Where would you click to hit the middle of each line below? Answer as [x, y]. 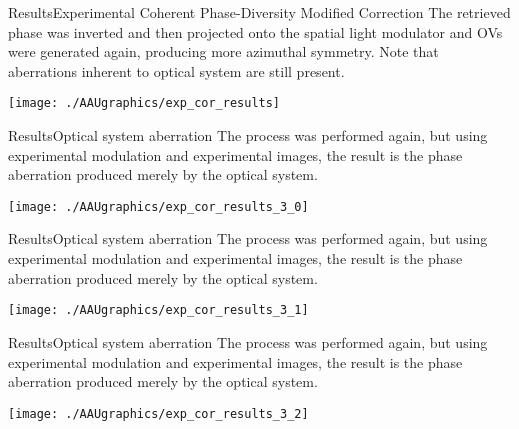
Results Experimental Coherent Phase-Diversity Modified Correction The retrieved [259, 12]
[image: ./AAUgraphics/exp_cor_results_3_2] [158, 413]
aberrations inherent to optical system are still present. [176, 70]
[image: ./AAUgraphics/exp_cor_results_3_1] [158, 310]
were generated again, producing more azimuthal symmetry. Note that [223, 51]
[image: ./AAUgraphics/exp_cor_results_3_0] [158, 206]
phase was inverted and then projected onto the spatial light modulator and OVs [255, 31]
